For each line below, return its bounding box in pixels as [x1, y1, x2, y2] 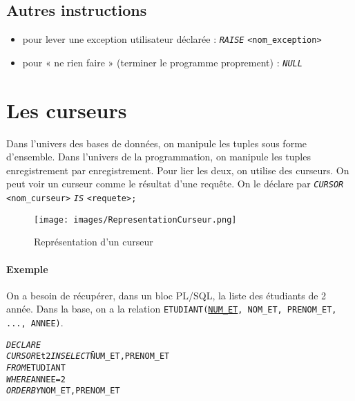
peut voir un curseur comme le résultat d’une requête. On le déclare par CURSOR [6, 176, 344, 191]
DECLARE [6, 339, 41, 350]
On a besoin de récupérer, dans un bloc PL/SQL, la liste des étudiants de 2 [6, 288, 327, 302]
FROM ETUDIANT [6, 363, 66, 373]
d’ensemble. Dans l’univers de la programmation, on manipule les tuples [6, 149, 311, 164]
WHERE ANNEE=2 [6, 374, 66, 384]
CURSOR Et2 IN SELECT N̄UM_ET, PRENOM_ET [6, 351, 170, 362]
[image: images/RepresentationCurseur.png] [34, 214, 237, 225]
